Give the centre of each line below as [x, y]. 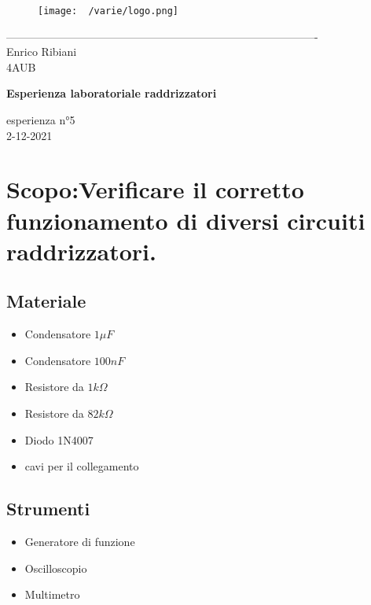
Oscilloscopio [56, 568]
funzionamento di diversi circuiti [186, 220]
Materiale [46, 301]
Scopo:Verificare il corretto [155, 189]
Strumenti [48, 509]
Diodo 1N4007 [59, 439]
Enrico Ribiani [42, 52]
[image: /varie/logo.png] [108, 11]
